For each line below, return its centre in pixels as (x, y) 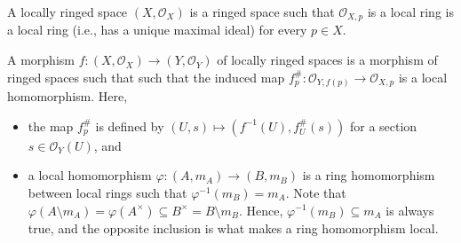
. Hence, (261, 210)
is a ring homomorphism (369, 175)
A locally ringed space (68, 12)
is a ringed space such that (262, 12)
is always (410, 210)
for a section (383, 125)
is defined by (130, 125)
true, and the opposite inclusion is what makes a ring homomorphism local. (233, 227)
